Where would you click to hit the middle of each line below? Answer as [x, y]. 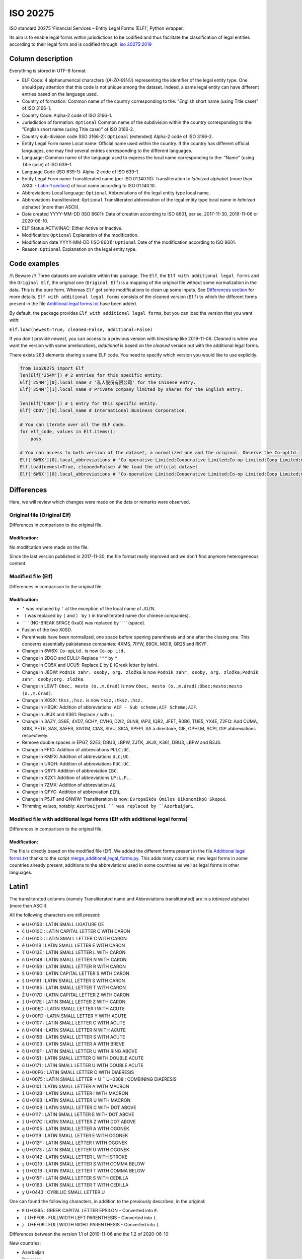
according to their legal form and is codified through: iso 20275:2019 [81, 44]
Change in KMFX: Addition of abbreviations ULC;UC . [76, 757]
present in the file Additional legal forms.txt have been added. [73, 304]
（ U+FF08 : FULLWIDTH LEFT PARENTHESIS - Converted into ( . [90, 1217]
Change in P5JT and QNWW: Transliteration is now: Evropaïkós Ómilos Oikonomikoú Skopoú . [124, 799]
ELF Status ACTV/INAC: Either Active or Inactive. [72, 228]
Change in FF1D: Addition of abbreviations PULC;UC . [76, 749]
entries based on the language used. [60, 94]
